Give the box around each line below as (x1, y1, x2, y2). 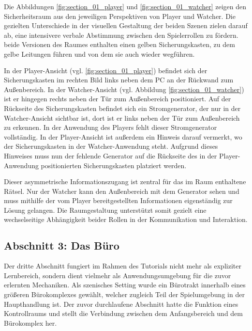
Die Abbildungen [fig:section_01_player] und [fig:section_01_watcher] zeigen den (4, 1, 247, 11)
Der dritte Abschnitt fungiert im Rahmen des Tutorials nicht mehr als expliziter (4, 261, 241, 271)
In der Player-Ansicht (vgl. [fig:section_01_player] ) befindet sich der (4, 65, 208, 75)
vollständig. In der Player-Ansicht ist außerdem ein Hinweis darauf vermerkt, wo (4, 131, 242, 142)
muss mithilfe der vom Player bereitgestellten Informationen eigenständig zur (4, 195, 233, 205)
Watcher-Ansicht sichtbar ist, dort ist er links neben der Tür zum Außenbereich (4, 112, 240, 123)
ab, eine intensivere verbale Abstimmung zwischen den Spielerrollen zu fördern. (4, 30, 238, 40)
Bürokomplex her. (4, 317, 57, 328)
